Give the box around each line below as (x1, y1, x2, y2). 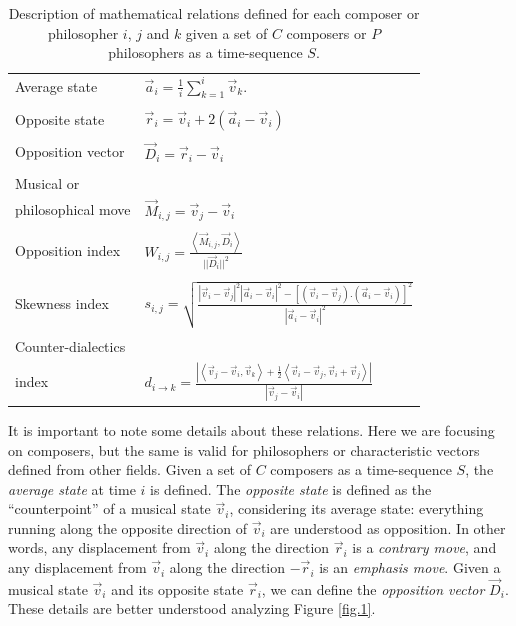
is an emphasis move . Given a (319, 557, 501, 578)
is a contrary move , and (352, 537, 497, 558)
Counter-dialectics (15, 335, 126, 356)
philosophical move (15, 199, 131, 220)
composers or (286, 22, 367, 43)
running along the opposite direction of (8, 517, 247, 538)
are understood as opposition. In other (270, 517, 506, 538)
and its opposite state (111, 578, 244, 599)
